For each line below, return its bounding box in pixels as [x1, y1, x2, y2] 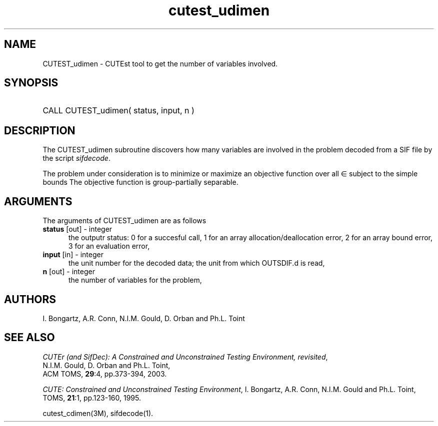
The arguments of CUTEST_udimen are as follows [42, 216, 206, 225]
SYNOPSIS [4, 76, 58, 89]
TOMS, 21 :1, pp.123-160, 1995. [42, 393, 141, 402]
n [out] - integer [42, 267, 95, 276]
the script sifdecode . [42, 154, 110, 163]
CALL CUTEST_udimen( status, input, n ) [42, 105, 194, 116]
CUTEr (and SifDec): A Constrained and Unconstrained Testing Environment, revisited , [42, 352, 328, 361]
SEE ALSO [4, 331, 55, 344]
